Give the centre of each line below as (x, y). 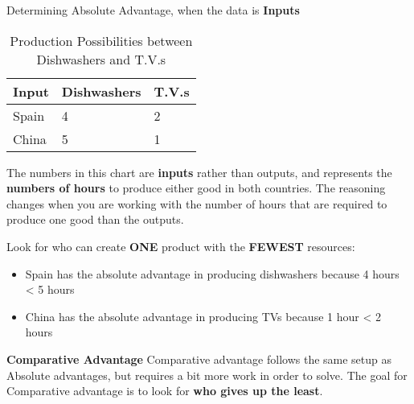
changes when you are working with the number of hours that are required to (197, 203)
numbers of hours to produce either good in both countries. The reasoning (196, 188)
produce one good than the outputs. (95, 219)
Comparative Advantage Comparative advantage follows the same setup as (199, 359)
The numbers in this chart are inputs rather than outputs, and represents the (199, 172)
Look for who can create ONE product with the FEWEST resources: (181, 246)
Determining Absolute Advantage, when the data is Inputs (153, 10)
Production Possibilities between (101, 40)
